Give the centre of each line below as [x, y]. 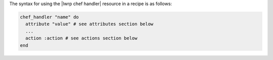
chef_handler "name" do [50, 17]
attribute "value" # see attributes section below [89, 24]
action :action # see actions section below [81, 38]
